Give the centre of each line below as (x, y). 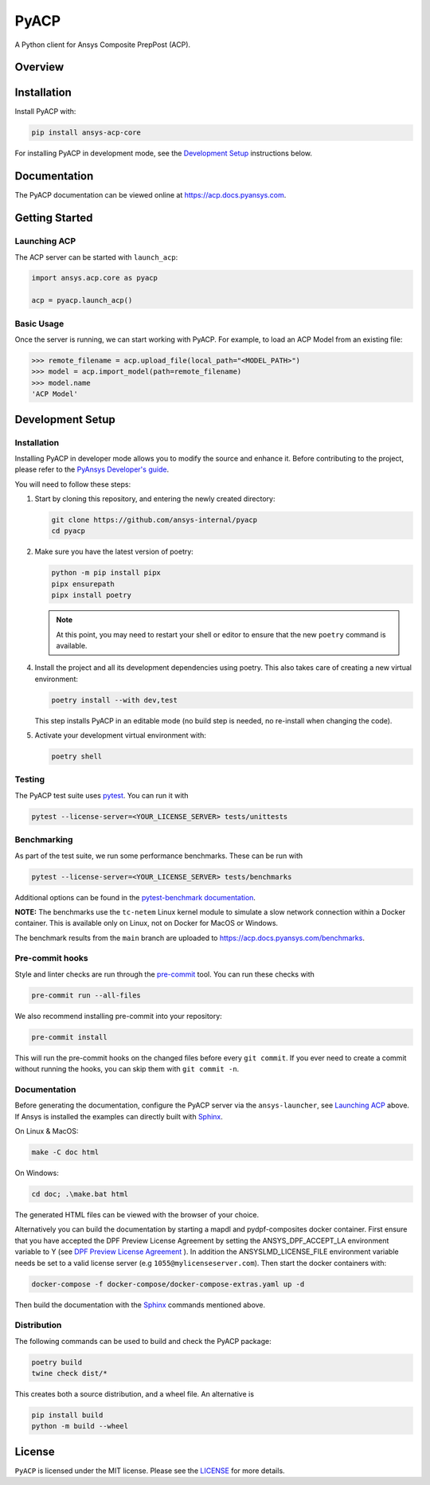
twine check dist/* (69, 1373)
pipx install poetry (91, 595)
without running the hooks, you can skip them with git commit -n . (127, 1069)
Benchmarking (44, 840)
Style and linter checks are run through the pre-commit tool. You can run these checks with (164, 974)
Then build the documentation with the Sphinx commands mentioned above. (140, 1305)
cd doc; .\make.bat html (80, 1194)
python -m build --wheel (80, 1426)
